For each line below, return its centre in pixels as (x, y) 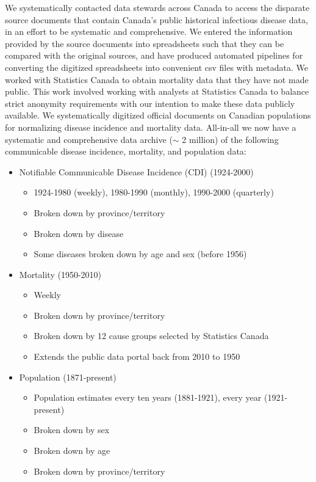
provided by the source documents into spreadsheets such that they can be (145, 43)
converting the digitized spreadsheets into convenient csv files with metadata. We (157, 67)
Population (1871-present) (68, 377)
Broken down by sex (72, 430)
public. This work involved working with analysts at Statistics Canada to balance (157, 91)
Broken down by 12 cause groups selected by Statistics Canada (151, 336)
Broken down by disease (79, 233)
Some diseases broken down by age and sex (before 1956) (140, 254)
